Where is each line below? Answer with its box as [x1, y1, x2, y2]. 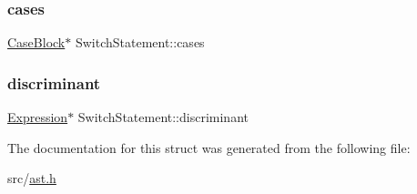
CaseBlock [7, 33, 66, 52]
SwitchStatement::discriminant [77, 107, 249, 127]
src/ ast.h [7, 168, 56, 188]
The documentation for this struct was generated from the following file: [7, 138, 411, 157]
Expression [7, 107, 68, 127]
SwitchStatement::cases [75, 33, 205, 52]
